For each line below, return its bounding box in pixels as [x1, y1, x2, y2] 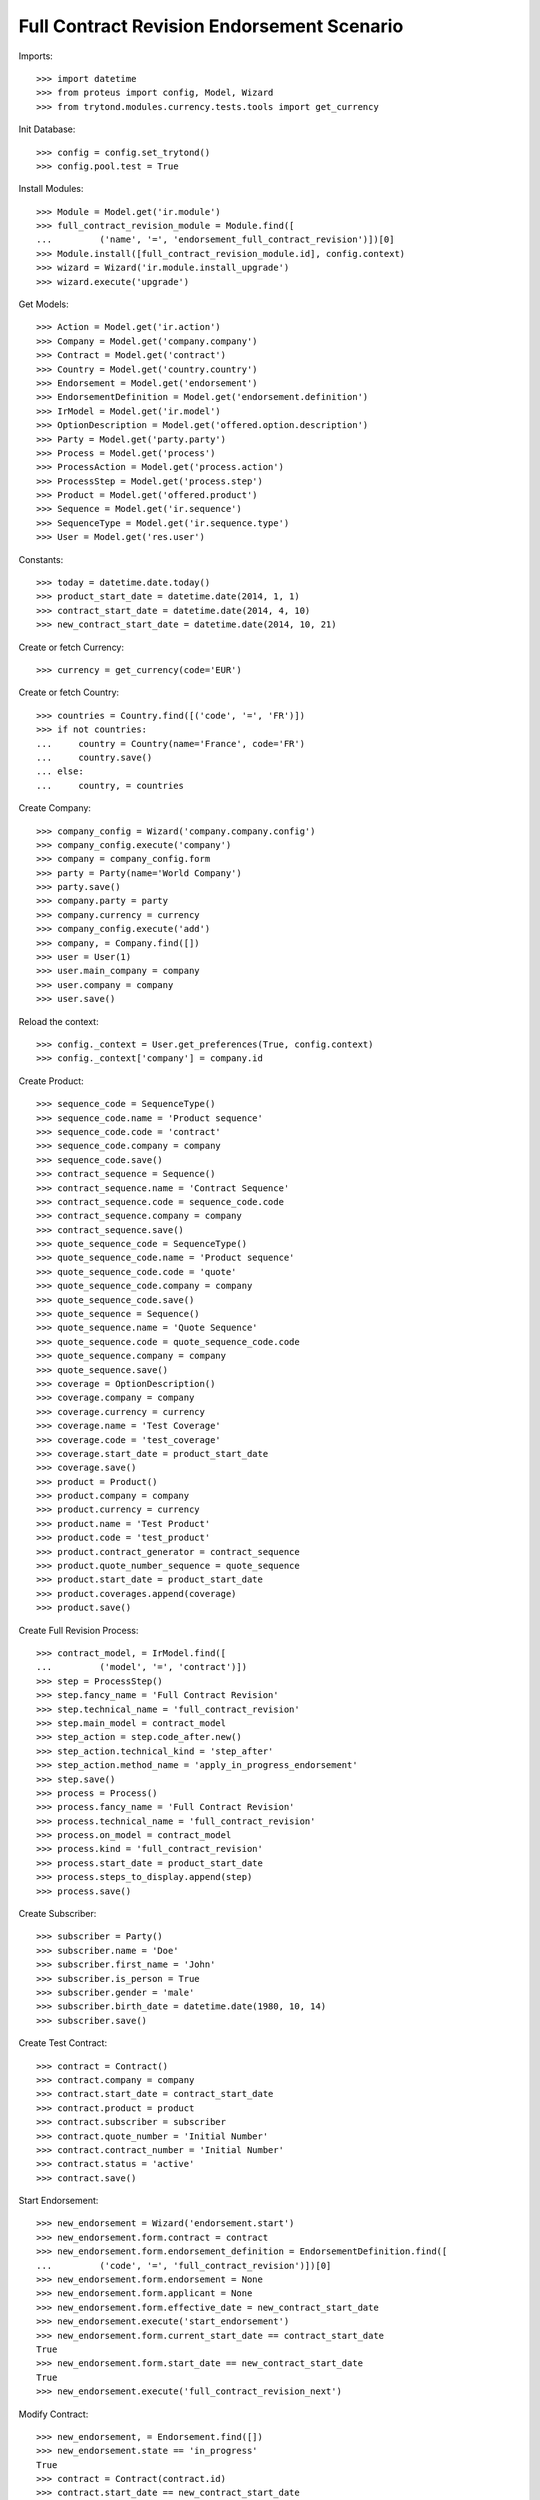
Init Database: [18, 123, 76, 135]
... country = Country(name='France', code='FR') [36, 738, 305, 749]
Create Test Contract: [18, 2037, 108, 2049]
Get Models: [18, 298, 69, 310]
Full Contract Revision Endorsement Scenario [18, 15, 404, 37]
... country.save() [36, 751, 153, 763]
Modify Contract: [18, 2408, 89, 2420]
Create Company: [18, 802, 92, 814]
